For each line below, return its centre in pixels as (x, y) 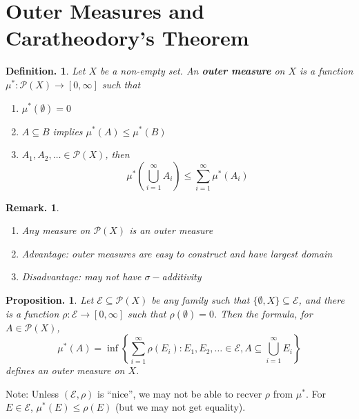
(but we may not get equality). (180, 407)
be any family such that (201, 300)
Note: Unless (32, 393)
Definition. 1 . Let (46, 71)
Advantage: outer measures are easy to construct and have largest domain (177, 253)
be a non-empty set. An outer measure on (193, 71)
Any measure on (56, 230)
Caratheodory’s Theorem (127, 38)
